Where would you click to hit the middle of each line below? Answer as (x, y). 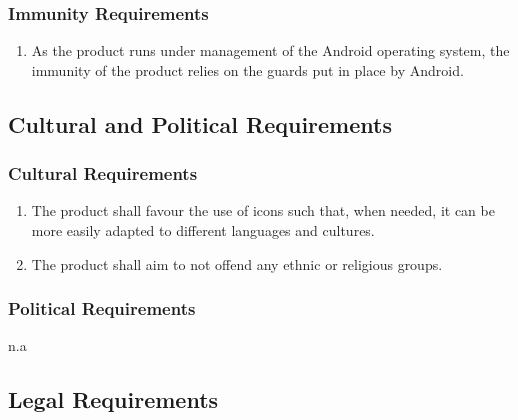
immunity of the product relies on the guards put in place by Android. (247, 69)
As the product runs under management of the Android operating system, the (270, 50)
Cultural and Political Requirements (200, 123)
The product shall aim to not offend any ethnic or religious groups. (237, 263)
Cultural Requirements (103, 173)
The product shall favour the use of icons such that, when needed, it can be (263, 210)
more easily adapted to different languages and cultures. (203, 230)
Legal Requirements (113, 399)
